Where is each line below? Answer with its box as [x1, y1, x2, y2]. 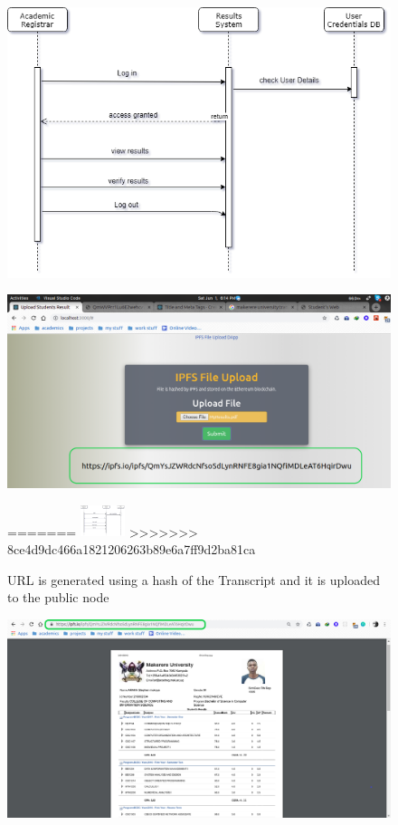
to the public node [7, 588, 109, 607]
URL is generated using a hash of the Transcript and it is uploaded [7, 570, 380, 589]
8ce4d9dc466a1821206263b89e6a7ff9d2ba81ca [7, 539, 256, 558]
